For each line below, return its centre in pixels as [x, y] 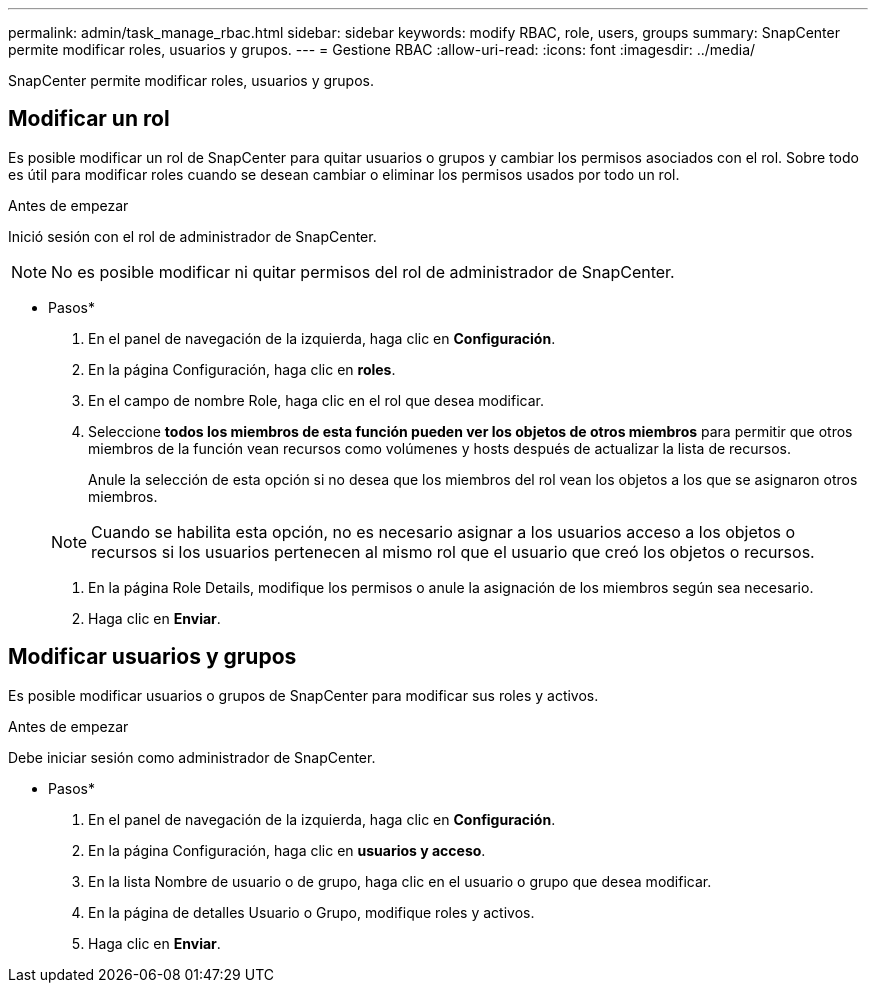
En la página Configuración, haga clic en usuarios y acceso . [287, 850]
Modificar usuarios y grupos [152, 657]
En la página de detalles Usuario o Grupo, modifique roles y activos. [311, 912]
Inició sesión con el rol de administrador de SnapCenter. [192, 236]
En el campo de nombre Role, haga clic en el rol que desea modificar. [316, 400]
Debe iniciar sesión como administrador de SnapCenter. [192, 757]
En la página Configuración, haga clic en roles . [242, 369]
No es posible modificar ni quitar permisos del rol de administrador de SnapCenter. [363, 271]
